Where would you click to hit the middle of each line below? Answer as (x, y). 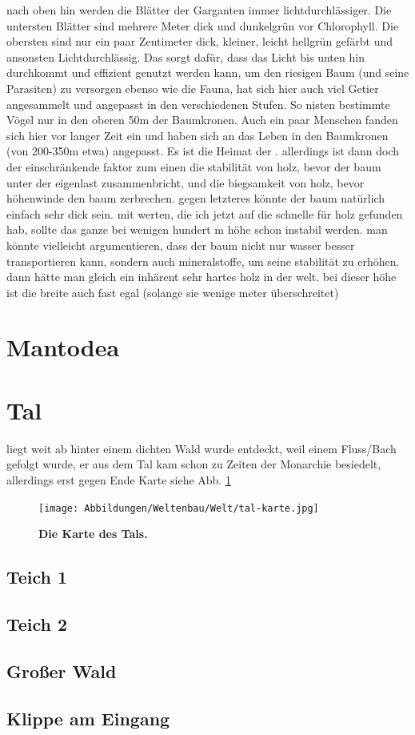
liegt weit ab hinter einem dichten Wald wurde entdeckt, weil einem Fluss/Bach (202, 448)
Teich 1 (37, 577)
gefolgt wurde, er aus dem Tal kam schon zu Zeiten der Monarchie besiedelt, (194, 464)
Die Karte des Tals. (93, 534)
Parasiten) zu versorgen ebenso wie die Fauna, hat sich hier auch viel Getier (193, 88)
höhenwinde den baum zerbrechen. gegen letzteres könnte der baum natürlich (196, 198)
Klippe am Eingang (88, 718)
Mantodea (63, 347)
